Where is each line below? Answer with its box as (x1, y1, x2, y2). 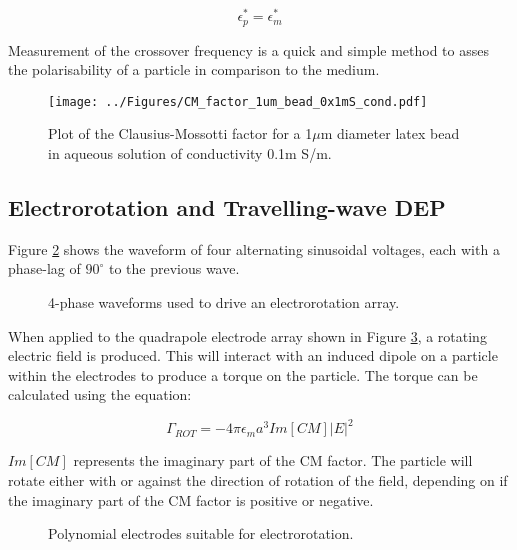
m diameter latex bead (320, 123, 460, 144)
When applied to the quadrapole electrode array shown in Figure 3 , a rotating (8, 325, 487, 346)
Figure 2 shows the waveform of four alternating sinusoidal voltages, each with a (8, 238, 500, 259)
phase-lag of (8, 258, 81, 279)
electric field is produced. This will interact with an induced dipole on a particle (8, 345, 498, 366)
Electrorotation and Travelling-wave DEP (8, 191, 446, 222)
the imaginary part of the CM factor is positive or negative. (8, 489, 374, 510)
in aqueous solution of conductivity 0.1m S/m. (48, 142, 332, 163)
